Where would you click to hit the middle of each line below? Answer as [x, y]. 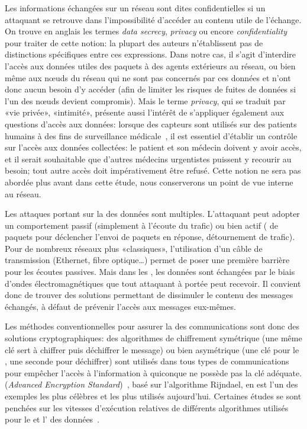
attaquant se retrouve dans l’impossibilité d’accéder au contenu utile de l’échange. [153, 19]
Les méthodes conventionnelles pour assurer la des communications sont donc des [152, 326]
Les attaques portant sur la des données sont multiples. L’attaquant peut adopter [152, 214]
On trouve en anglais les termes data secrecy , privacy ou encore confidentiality [146, 31]
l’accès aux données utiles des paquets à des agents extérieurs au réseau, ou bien [150, 65]
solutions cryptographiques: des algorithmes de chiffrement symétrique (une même [153, 338]
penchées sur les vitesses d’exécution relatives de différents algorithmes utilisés [147, 407]
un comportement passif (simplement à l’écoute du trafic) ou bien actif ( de [141, 225]
